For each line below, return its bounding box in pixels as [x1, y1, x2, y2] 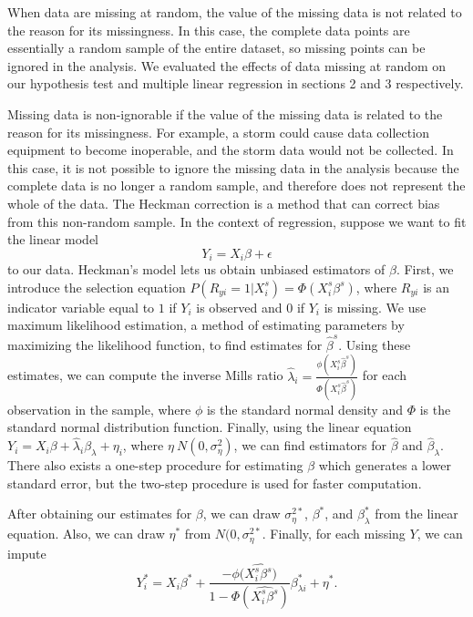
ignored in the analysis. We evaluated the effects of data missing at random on [7, 56, 447, 75]
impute [7, 543, 46, 562]
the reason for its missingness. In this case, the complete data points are [7, 20, 410, 39]
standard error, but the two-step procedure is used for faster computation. [7, 473, 422, 492]
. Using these [338, 334, 411, 354]
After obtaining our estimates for [7, 504, 192, 523]
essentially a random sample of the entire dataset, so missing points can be [7, 38, 426, 57]
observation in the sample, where [7, 399, 191, 418]
